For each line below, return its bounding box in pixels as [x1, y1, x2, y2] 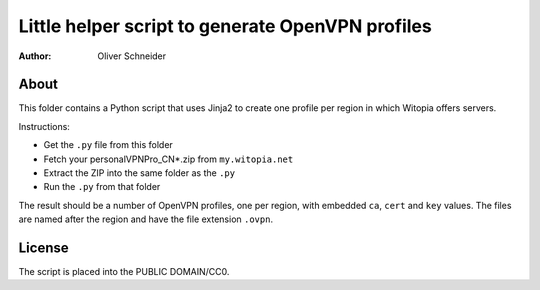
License [18, 240, 69, 256]
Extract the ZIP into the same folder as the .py [43, 167, 235, 179]
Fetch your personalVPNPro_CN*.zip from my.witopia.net [43, 153, 294, 165]
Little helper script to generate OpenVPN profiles [18, 15, 432, 37]
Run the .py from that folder [43, 181, 161, 193]
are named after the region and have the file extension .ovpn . [18, 213, 274, 225]
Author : [18, 50, 52, 62]
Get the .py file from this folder [43, 139, 174, 151]
